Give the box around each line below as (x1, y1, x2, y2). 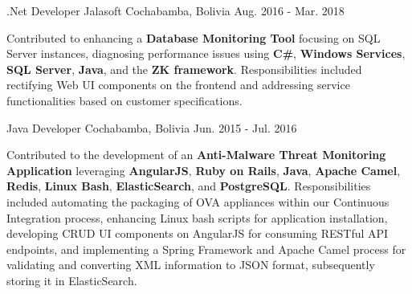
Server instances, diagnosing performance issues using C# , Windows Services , (6, 45, 406, 62)
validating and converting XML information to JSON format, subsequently (6, 256, 375, 273)
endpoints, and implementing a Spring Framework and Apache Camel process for (6, 240, 406, 257)
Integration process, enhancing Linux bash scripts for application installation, (6, 209, 388, 226)
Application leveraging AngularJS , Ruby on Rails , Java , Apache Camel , (6, 161, 401, 178)
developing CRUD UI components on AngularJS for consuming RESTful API (6, 225, 389, 242)
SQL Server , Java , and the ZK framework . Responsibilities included (6, 60, 362, 77)
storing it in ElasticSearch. (6, 272, 137, 288)
